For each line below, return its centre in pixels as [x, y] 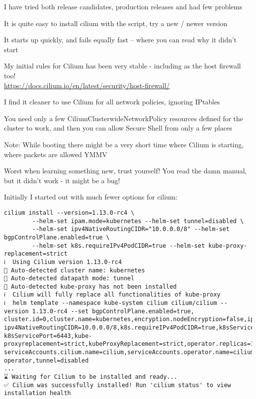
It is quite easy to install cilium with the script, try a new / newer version [116, 23]
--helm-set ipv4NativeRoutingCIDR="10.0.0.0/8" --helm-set [131, 229]
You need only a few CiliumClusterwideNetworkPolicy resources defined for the [124, 118]
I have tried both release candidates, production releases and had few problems [123, 6]
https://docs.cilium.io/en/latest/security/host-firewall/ [87, 85]
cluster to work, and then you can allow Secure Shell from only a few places [118, 128]
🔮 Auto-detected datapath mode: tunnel [69, 279]
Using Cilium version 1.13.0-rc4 [67, 262]
